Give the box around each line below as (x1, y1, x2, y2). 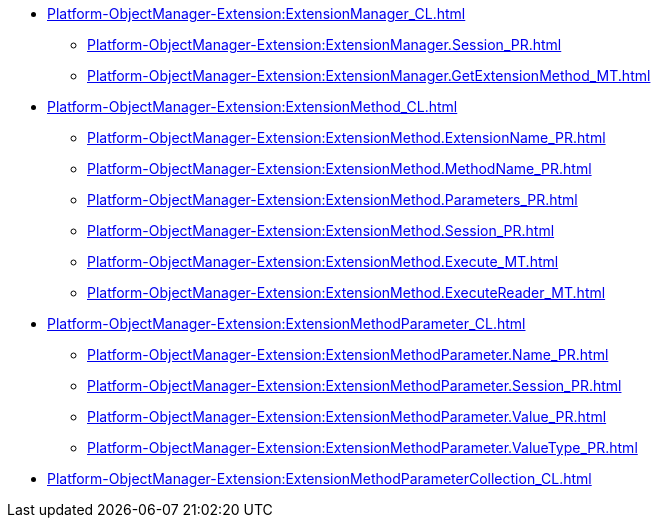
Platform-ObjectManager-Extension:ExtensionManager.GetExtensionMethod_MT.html (87, 67, 651, 84)
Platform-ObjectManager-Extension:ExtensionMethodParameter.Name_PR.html (87, 346, 609, 363)
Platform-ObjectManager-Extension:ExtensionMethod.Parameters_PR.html (87, 191, 578, 208)
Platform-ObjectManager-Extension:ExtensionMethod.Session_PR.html (87, 222, 555, 239)
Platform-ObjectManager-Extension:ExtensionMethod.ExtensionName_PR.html (87, 129, 606, 146)
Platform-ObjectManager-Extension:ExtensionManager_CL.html (47, 5, 466, 22)
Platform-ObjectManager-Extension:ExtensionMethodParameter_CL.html (47, 315, 526, 332)
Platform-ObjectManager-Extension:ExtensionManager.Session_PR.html (87, 36, 562, 53)
